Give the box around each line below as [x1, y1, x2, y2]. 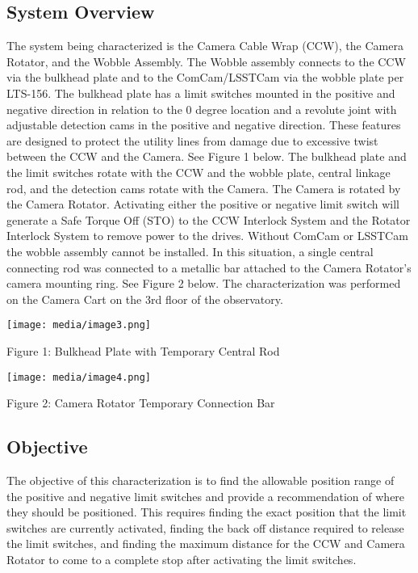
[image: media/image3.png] [6, 319, 151, 331]
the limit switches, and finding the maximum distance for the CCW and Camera [6, 535, 405, 552]
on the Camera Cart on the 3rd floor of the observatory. [6, 290, 283, 307]
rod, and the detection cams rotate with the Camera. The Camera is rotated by [6, 179, 401, 196]
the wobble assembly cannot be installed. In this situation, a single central [6, 242, 374, 259]
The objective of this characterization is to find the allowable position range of [6, 472, 395, 488]
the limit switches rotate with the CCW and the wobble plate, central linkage [6, 163, 391, 180]
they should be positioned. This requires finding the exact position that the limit [6, 503, 407, 520]
